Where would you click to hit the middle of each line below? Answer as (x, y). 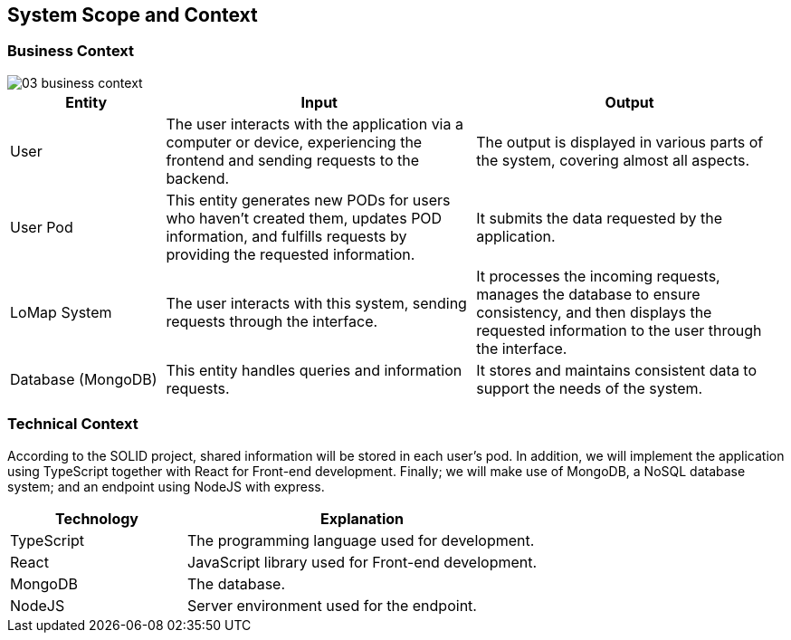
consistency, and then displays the (594, 312)
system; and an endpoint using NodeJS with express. (166, 486)
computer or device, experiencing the (294, 142)
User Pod (42, 227)
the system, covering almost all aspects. (613, 160)
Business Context (71, 51)
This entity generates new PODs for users (308, 200)
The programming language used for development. (361, 540)
